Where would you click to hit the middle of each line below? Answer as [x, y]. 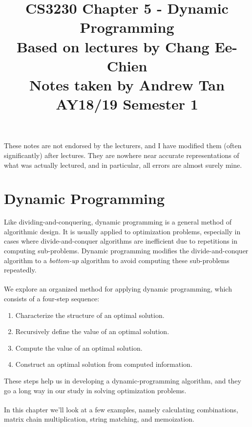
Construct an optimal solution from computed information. [104, 364]
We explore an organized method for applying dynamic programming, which [118, 289]
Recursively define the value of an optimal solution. [92, 331]
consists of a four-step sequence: [52, 298]
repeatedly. [20, 270]
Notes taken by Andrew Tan [127, 84]
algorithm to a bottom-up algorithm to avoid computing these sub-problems [117, 260]
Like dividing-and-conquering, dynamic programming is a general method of [118, 222]
